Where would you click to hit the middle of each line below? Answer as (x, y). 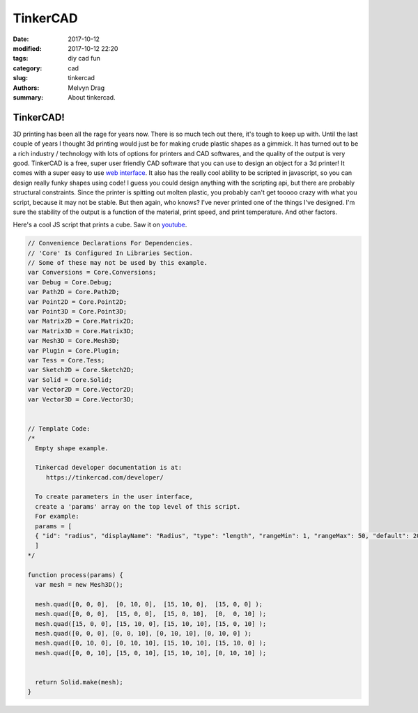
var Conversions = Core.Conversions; (92, 273)
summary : (28, 97)
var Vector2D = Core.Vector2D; (81, 390)
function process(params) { (75, 575)
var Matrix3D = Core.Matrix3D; (81, 331)
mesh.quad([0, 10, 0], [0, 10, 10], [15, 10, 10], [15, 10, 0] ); (151, 643)
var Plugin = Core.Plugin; (73, 351)
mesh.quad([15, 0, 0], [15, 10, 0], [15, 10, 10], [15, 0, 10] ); (151, 623)
